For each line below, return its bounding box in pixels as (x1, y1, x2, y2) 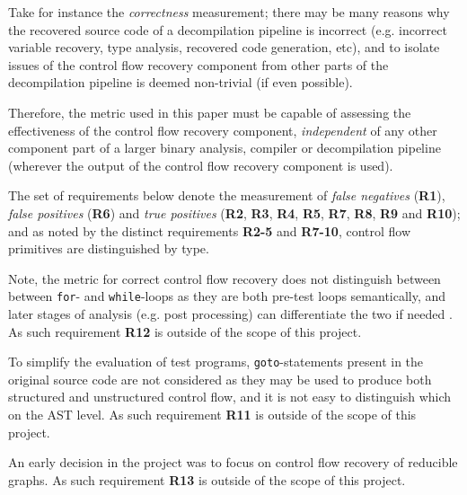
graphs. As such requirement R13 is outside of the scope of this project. (8, 470, 406, 489)
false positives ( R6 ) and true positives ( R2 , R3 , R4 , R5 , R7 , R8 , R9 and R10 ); (8, 203, 461, 222)
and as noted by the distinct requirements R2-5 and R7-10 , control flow (8, 221, 411, 240)
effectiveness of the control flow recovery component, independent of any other (8, 120, 437, 139)
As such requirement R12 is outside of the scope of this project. (8, 322, 362, 340)
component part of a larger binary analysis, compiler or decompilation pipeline (8, 138, 441, 157)
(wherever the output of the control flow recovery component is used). (8, 155, 393, 174)
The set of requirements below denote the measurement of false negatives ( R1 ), (8, 186, 445, 205)
